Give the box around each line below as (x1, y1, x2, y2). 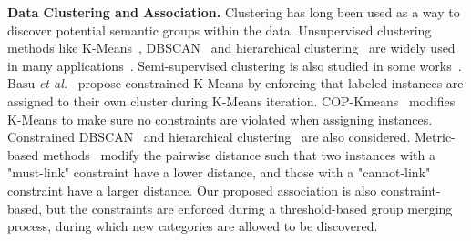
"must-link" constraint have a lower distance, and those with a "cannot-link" (7, 163, 431, 182)
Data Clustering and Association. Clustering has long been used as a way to (7, 3, 460, 21)
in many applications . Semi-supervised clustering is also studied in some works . (7, 55, 462, 75)
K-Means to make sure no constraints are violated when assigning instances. (7, 109, 433, 128)
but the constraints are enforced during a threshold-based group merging (46, 198, 453, 217)
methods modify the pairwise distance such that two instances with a (42, 145, 435, 164)
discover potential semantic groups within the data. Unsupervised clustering (7, 20, 432, 39)
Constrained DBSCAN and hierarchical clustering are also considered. (7, 127, 411, 146)
